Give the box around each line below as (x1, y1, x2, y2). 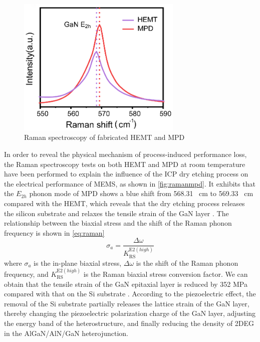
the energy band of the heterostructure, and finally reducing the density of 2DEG (4, 317, 254, 328)
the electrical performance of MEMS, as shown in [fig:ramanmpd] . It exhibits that (4, 178, 255, 189)
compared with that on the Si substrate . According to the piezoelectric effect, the (4, 288, 256, 299)
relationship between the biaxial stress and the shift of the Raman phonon (4, 218, 232, 228)
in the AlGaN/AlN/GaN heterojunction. (4, 327, 128, 338)
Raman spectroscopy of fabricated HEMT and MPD (24, 132, 185, 142)
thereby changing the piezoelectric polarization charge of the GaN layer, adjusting (4, 308, 256, 318)
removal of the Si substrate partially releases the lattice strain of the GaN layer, (4, 298, 249, 308)
